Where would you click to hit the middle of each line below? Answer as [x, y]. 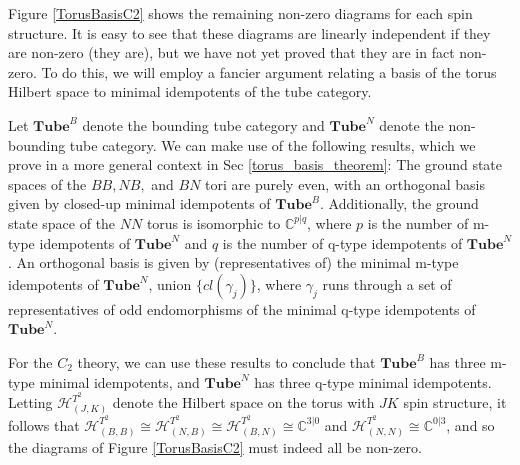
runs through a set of [387, 283]
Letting [30, 402]
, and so [470, 424]
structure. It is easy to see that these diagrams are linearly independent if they [249, 32]
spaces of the [47, 183]
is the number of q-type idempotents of [342, 242]
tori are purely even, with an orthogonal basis [345, 183]
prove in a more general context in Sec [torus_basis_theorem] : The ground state [255, 164]
